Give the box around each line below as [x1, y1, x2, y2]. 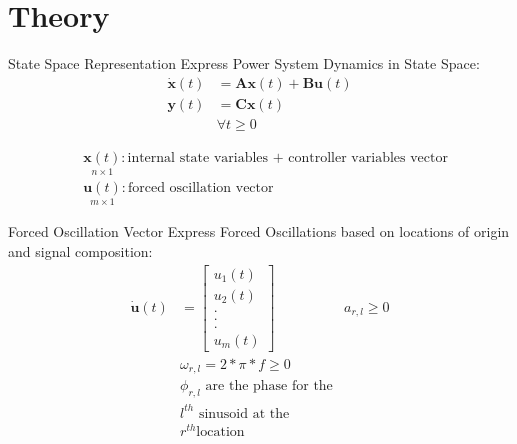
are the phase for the [205, 379, 333, 394]
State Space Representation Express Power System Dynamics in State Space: [8, 53, 480, 74]
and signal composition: [8, 240, 153, 261]
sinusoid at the [198, 406, 290, 421]
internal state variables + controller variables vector [127, 150, 448, 165]
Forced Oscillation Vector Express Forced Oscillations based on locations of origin [8, 221, 510, 242]
